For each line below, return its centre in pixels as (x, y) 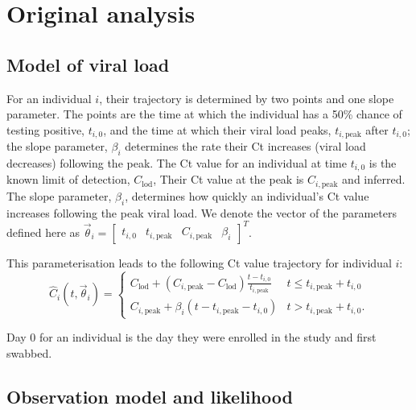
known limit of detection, (68, 179)
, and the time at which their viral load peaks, (217, 129)
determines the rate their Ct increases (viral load (245, 146)
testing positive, (45, 129)
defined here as (43, 232)
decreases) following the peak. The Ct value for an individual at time (177, 163)
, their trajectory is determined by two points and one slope (247, 98)
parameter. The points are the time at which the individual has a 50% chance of (204, 114)
